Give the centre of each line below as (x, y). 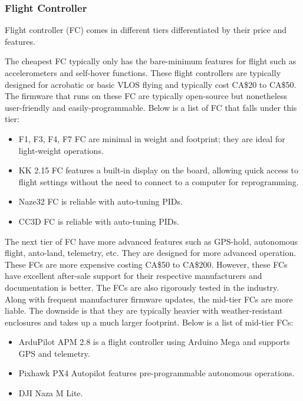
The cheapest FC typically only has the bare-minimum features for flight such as (151, 61)
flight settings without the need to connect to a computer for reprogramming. (159, 181)
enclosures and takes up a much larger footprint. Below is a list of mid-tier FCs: (149, 322)
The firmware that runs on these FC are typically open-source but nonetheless (146, 96)
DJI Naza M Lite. (51, 393)
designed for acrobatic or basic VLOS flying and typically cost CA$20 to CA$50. (151, 84)
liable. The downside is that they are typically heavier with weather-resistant (144, 310)
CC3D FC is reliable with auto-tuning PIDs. (99, 221)
